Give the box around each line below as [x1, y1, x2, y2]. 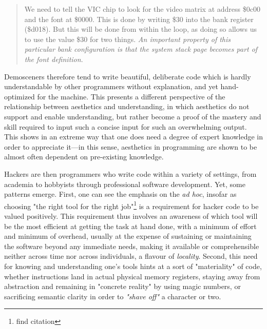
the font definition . [24, 53, 83, 64]
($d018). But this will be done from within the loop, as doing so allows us [24, 24, 257, 34]
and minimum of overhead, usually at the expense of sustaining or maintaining [4, 231, 252, 241]
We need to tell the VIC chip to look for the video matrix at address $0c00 [24, 4, 260, 14]
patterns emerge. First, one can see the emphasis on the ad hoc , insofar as [4, 189, 237, 199]
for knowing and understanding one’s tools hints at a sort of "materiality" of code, [4, 260, 262, 271]
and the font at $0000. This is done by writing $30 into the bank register [24, 13, 254, 24]
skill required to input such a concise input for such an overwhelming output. [4, 121, 247, 132]
